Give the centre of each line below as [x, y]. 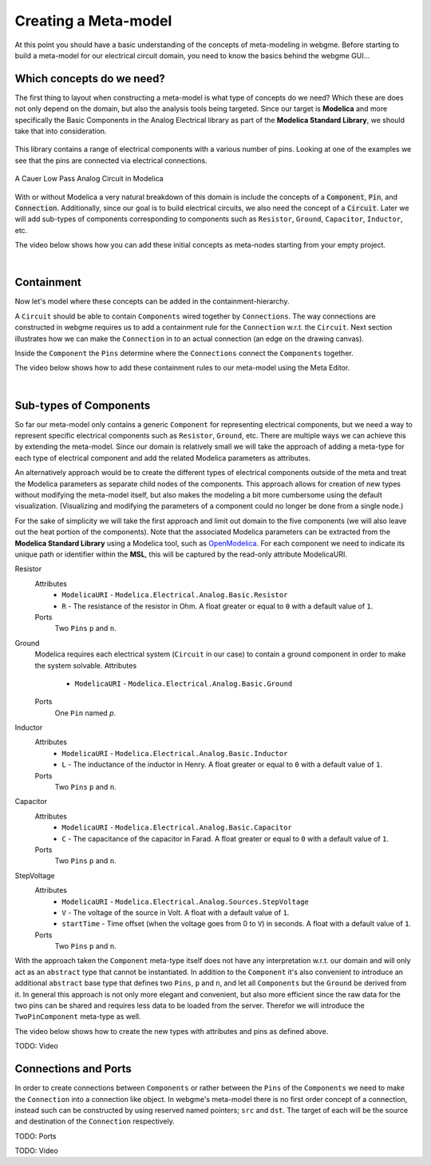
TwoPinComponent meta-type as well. [78, 1016]
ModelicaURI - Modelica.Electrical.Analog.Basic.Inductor [175, 753]
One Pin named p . [85, 713]
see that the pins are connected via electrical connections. [111, 160]
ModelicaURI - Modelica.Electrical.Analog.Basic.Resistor [175, 595]
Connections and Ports [73, 1069]
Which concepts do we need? [90, 79]
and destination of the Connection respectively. [95, 1121]
